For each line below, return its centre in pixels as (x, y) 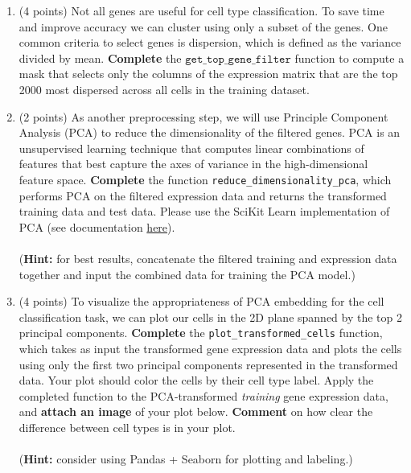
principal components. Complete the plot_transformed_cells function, (201, 333)
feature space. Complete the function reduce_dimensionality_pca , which (205, 179)
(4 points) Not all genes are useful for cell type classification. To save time (201, 10)
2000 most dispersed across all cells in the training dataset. (164, 89)
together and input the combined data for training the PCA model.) (187, 274)
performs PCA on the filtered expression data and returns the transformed (203, 195)
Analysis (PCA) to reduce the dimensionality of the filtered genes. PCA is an (210, 132)
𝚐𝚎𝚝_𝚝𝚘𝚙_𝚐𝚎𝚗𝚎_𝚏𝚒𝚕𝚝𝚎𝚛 (238, 59)
